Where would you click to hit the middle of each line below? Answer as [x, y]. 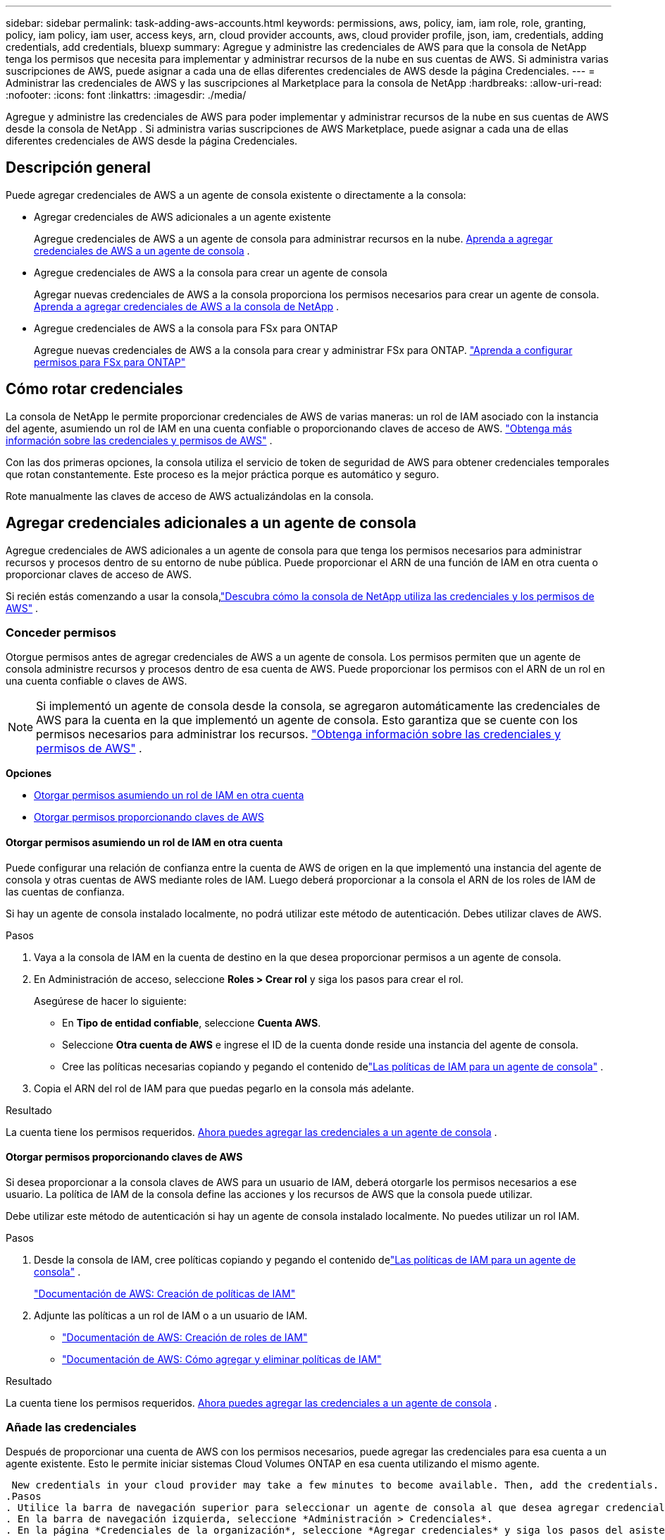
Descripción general [78, 168]
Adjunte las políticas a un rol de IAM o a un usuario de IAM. [171, 1315]
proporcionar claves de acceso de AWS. [99, 574]
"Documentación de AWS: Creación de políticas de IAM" [165, 1293]
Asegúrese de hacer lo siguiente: [110, 1001]
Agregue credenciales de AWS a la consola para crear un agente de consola [211, 272]
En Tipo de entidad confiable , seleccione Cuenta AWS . [192, 1022]
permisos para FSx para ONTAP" [110, 362]
